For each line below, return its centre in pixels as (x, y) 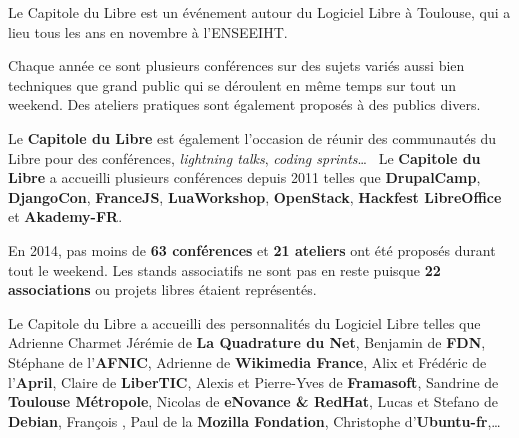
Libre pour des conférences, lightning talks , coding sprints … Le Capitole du (244, 157)
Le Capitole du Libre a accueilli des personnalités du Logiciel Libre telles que (244, 322)
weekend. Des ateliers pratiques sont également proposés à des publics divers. (244, 104)
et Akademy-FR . (65, 216)
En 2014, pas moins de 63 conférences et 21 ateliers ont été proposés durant (252, 249)
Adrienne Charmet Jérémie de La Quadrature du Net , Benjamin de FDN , (247, 342)
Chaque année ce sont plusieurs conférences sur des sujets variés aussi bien (236, 65)
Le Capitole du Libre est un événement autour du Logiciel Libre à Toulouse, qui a (259, 12)
